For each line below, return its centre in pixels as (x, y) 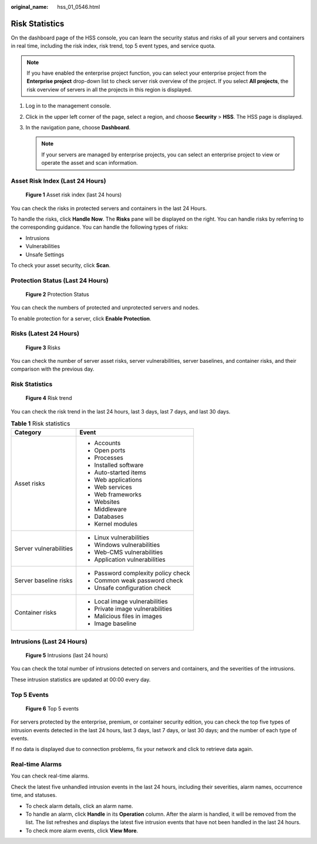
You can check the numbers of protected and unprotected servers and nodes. (105, 308)
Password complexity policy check (142, 573)
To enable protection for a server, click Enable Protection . (81, 318)
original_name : (30, 7)
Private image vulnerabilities (133, 609)
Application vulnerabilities (130, 560)
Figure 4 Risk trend (49, 398)
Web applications (118, 480)
